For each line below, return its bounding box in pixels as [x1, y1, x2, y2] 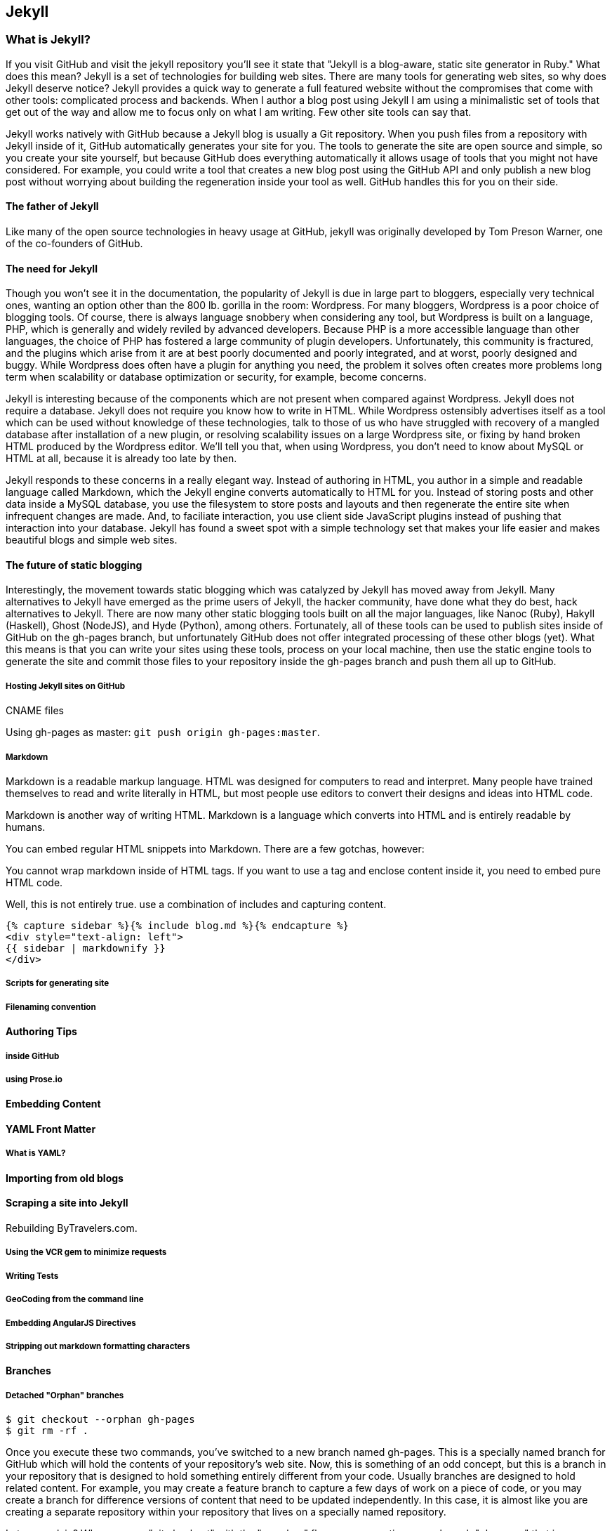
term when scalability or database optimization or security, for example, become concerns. [6, 371, 427, 383]
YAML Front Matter [6, 1122, 96, 1135]
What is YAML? [6, 1148, 66, 1159]
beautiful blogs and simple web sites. [6, 534, 178, 546]
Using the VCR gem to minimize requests [6, 1247, 167, 1258]
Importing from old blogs [6, 1171, 124, 1184]
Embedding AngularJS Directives [6, 1318, 136, 1328]
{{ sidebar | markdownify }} [6, 942, 166, 954]
